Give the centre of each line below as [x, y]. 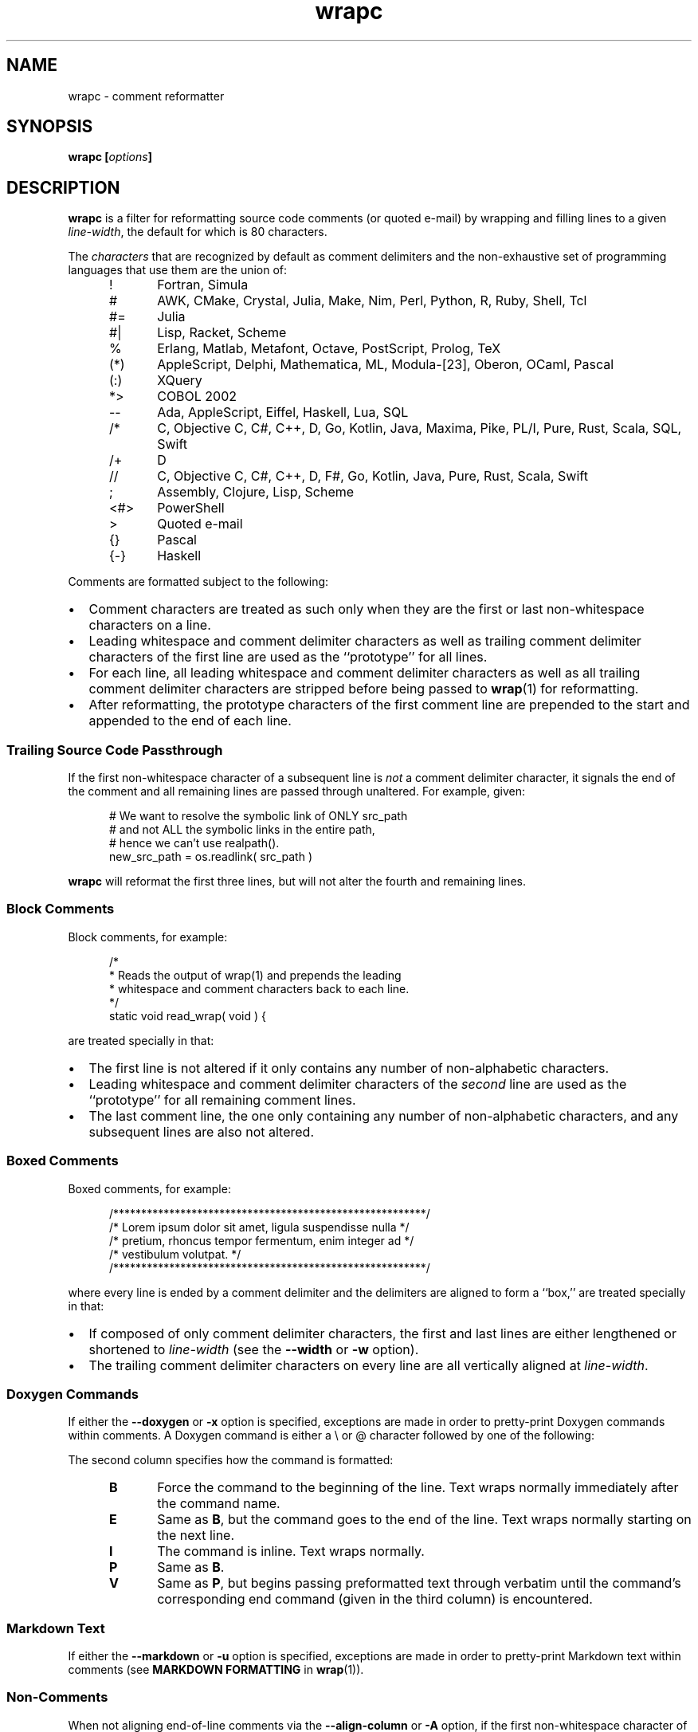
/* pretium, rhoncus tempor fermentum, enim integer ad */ [262, 1240]
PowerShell [191, 508]
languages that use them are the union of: [178, 270]
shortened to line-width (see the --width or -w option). [254, 1349]
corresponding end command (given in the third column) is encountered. [375, 1599]
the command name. [219, 1504]
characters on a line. [150, 625]
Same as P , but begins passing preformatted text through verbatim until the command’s [419, 1583]
